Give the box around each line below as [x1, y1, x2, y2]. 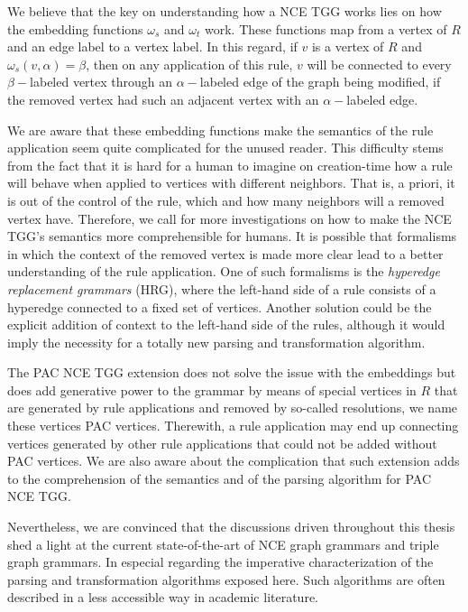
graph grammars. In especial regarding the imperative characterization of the [7, 552, 434, 571]
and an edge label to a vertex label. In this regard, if [7, 37, 298, 56]
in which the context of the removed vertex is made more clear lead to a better [7, 244, 444, 263]
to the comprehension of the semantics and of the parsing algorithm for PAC [7, 468, 432, 487]
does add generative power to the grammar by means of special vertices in [7, 380, 417, 399]
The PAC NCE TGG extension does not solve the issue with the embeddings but [7, 363, 456, 382]
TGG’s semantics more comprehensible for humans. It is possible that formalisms [7, 227, 457, 246]
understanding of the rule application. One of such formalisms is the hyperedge [7, 262, 440, 281]
